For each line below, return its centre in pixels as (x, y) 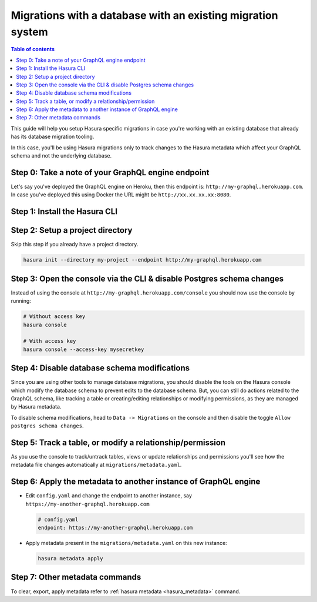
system (29, 32)
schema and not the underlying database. (61, 156)
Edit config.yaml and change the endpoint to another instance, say (109, 496)
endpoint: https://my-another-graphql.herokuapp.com (115, 528)
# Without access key (54, 317)
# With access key (50, 341)
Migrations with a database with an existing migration (144, 15)
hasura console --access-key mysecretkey (84, 349)
